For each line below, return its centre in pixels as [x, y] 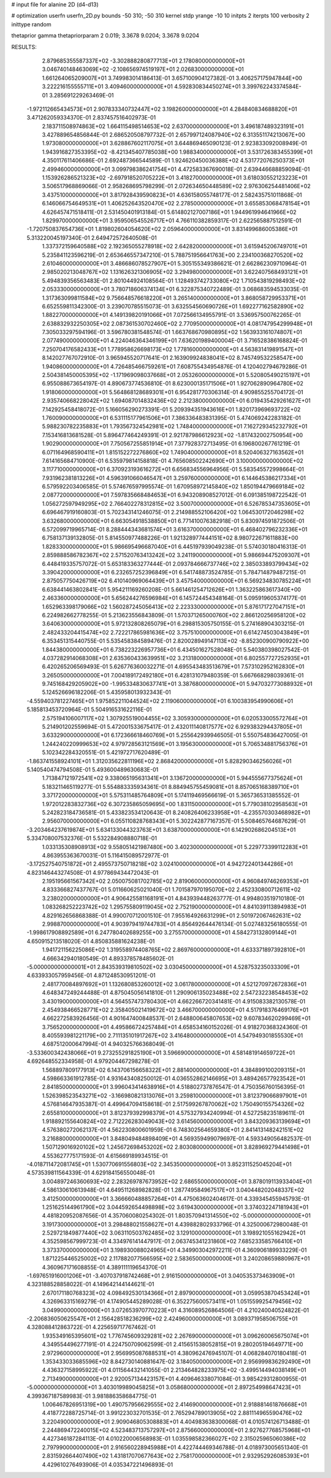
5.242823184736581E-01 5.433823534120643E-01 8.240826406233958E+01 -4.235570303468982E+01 [176, 812]
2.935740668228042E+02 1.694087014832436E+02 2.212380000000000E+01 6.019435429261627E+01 [176, 401]
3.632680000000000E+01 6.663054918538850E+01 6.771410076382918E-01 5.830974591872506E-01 [173, 520]
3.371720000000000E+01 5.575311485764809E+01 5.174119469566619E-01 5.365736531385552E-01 [171, 795]
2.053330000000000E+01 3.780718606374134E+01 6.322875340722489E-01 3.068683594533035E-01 [175, 289]
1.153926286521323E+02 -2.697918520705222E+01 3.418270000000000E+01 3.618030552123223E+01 [175, 178]
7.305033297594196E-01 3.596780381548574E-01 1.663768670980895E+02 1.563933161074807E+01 [172, 332]
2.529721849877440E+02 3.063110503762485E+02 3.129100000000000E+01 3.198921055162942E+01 [174, 1233]
